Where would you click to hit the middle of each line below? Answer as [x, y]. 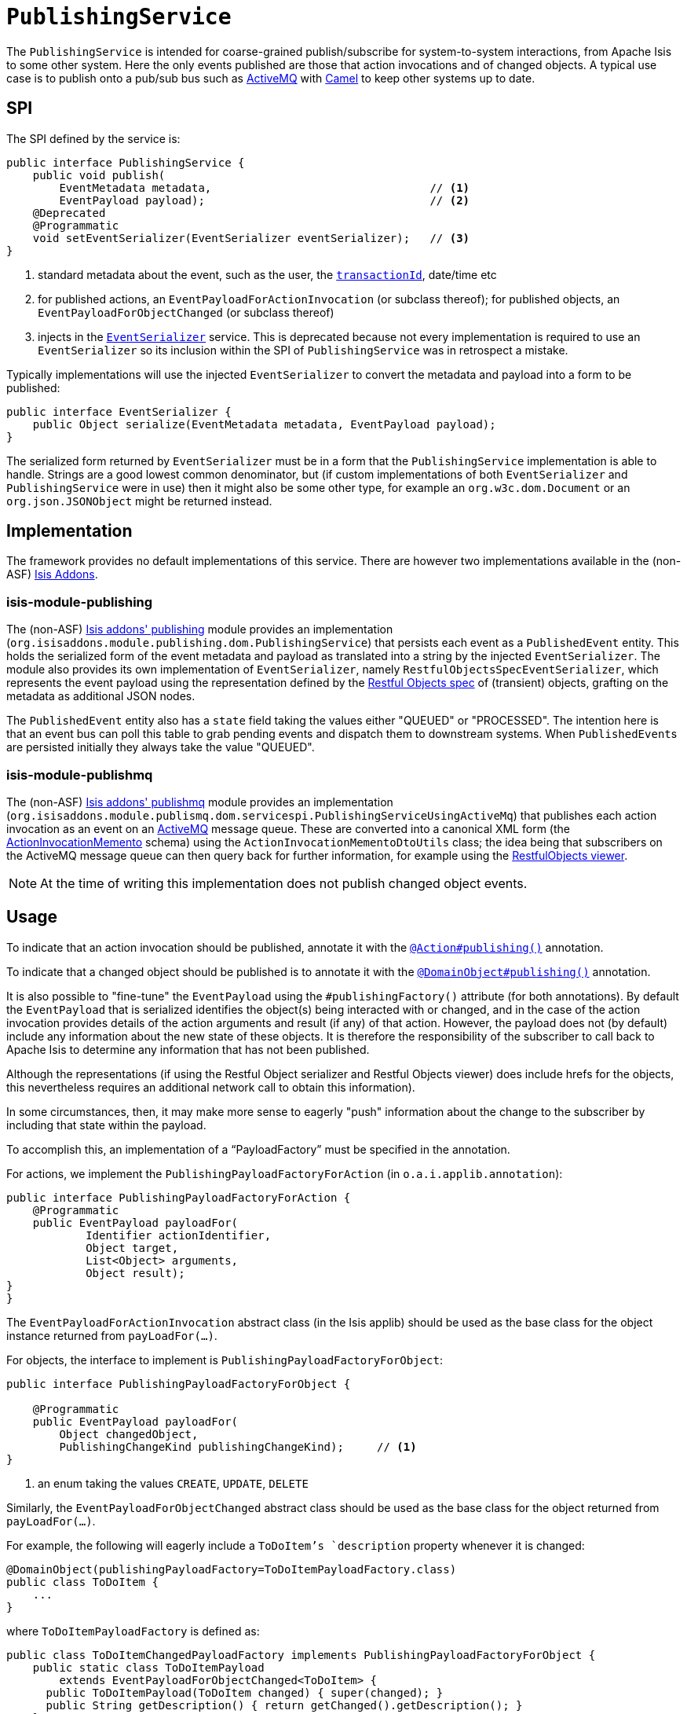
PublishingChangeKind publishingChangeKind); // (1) [238, 1446]
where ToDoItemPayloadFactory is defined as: [133, 1631]
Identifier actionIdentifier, [179, 1235]
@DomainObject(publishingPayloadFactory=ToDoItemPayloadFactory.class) [232, 1569]
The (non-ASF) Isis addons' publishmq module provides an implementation [200, 802]
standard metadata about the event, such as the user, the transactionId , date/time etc [267, 274]
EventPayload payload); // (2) [265, 200]
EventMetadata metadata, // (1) [265, 187]
